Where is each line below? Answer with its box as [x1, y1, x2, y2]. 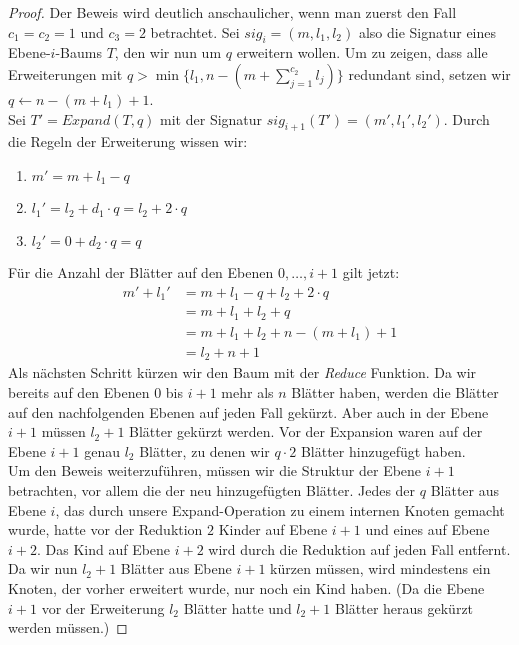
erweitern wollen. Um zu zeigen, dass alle [236, 42, 488, 63]
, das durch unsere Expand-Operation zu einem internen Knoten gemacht [55, 499, 505, 520]
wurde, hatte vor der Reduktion [8, 519, 203, 540]
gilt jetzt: [342, 262, 400, 283]
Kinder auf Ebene [218, 519, 328, 540]
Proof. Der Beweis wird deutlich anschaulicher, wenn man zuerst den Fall [8, 2, 457, 22]
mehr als [221, 382, 274, 402]
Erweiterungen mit [8, 63, 123, 84]
